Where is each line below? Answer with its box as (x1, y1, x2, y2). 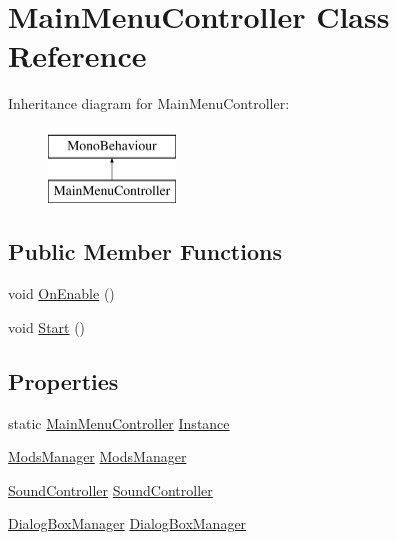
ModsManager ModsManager (8, 446, 187, 467)
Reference (8, 35, 147, 76)
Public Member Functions (8, 236, 282, 267)
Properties (8, 365, 119, 396)
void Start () (8, 316, 86, 337)
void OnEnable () (8, 283, 115, 304)
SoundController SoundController (8, 479, 213, 500)
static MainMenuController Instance (8, 412, 230, 433)
